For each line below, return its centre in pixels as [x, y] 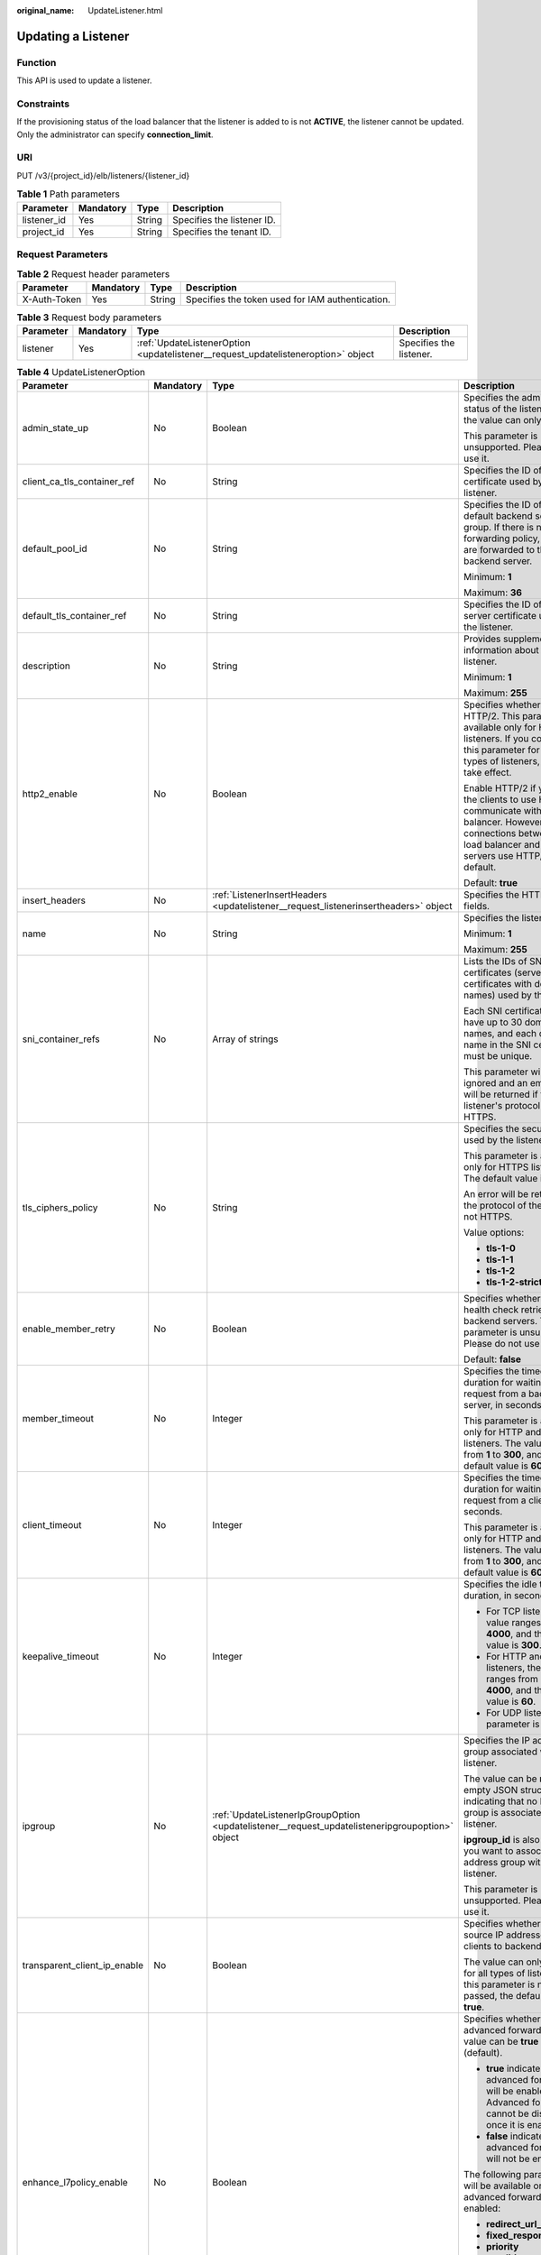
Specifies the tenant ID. [222, 232]
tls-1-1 [500, 1260]
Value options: [494, 1233]
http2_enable [50, 794]
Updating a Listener [73, 36]
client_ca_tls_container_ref [78, 482]
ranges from [512, 1680]
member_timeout [58, 1419]
